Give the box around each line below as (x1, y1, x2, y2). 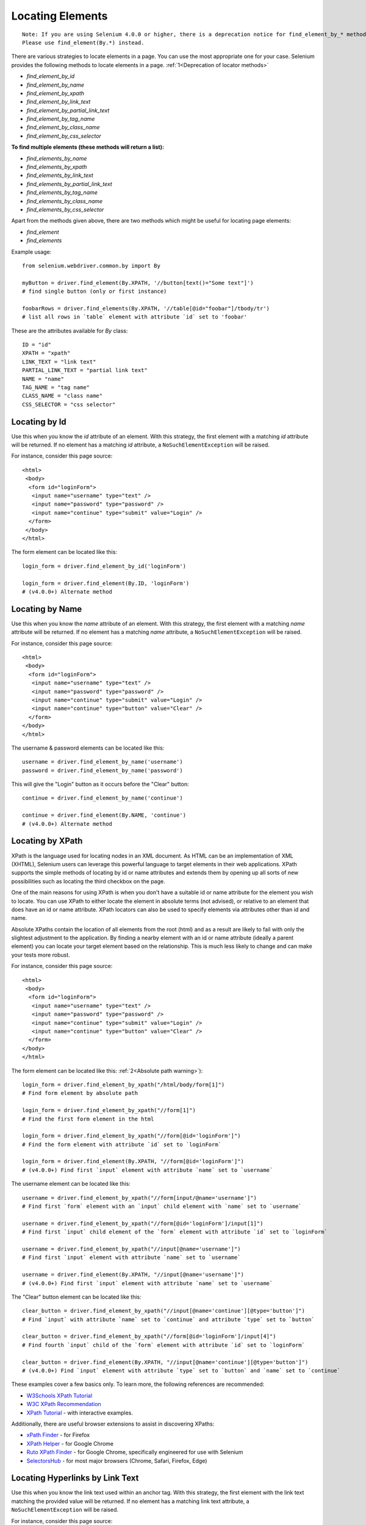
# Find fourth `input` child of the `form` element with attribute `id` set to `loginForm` (22, 1341, 305, 1348)
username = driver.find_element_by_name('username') (22, 758, 183, 766)
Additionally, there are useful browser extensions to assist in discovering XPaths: (11, 1420, 215, 1427)
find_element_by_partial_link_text (26, 107, 110, 114)
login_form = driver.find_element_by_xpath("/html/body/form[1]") (22, 1081, 225, 1088)
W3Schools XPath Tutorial (26, 1391, 93, 1399)
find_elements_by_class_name (26, 197, 103, 204)
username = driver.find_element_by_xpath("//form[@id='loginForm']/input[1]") (22, 1220, 264, 1227)
